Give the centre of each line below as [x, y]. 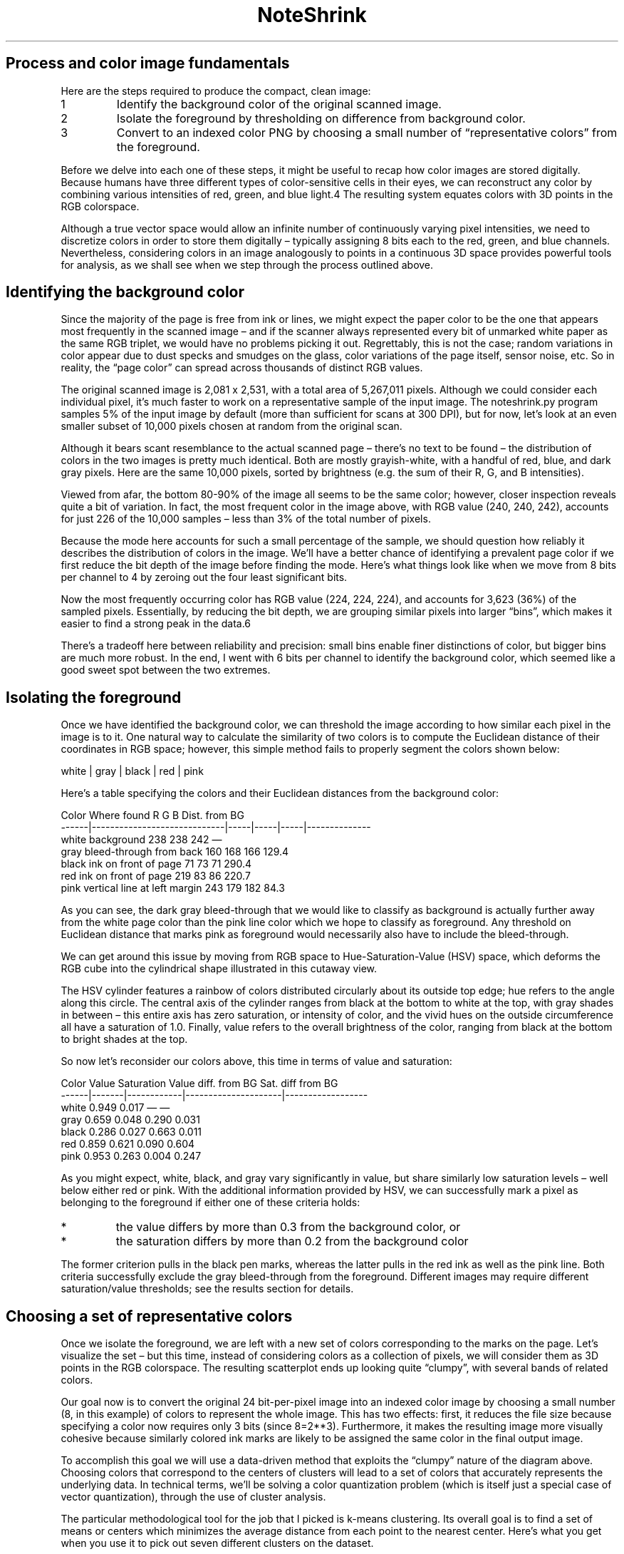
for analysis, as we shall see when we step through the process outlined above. [247, 264]
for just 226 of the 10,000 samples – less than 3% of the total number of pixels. [246, 519]
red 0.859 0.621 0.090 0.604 [128, 1144]
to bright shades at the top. [124, 1039]
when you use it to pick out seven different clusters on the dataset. [217, 1543]
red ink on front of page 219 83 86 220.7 [156, 876]
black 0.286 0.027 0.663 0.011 [131, 1132]
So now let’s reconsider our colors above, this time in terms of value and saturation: [256, 1061]
